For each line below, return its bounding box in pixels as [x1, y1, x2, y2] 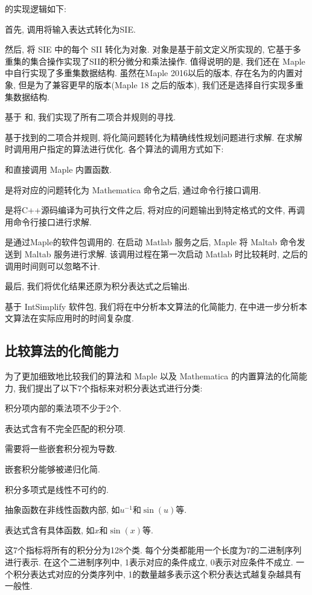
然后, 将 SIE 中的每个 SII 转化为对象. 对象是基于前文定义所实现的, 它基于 [5, 43, 293, 56]
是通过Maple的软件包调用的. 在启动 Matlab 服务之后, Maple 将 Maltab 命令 [5, 236, 297, 248]
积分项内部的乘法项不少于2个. [5, 402, 121, 414]
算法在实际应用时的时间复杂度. [13, 312, 134, 324]
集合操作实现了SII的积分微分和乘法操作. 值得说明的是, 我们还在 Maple [30, 54, 305, 67]
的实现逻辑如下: [5, 2, 66, 14]
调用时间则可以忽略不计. [5, 259, 100, 272]
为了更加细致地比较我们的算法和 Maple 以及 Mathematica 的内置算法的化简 [5, 370, 299, 382]
